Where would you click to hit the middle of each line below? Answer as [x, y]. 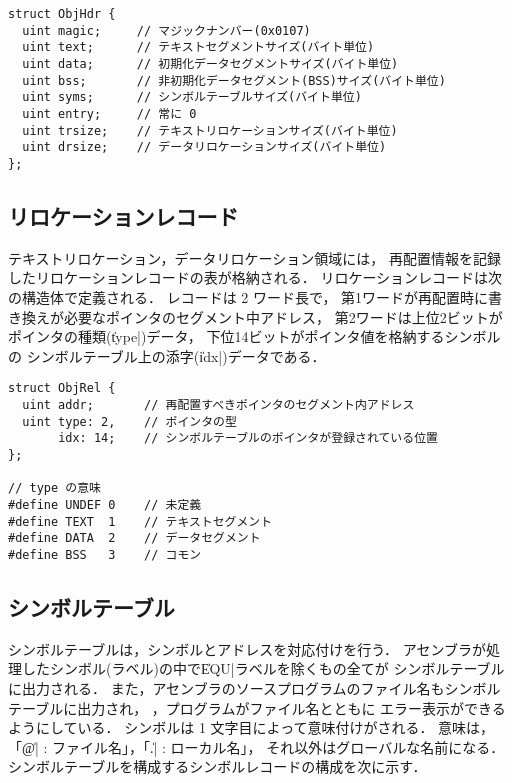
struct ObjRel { [62, 388]
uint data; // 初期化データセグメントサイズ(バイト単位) [210, 63]
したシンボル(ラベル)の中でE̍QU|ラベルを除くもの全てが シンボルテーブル [263, 668]
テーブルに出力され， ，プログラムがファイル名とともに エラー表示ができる [257, 707]
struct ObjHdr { [62, 14]
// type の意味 [54, 488]
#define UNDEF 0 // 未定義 [105, 504]
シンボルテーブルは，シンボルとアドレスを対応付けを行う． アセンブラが [247, 648]
